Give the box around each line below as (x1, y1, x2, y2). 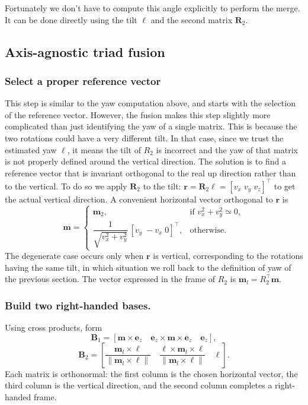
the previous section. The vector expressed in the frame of (5, 273, 216, 285)
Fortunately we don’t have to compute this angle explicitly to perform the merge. (5, 2, 300, 14)
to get (274, 179, 296, 192)
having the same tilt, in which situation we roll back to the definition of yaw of (5, 261, 291, 273)
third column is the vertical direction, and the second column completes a (5, 379, 272, 391)
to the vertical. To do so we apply (5, 179, 127, 192)
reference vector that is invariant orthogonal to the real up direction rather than (5, 166, 296, 179)
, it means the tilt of (67, 143, 141, 156)
